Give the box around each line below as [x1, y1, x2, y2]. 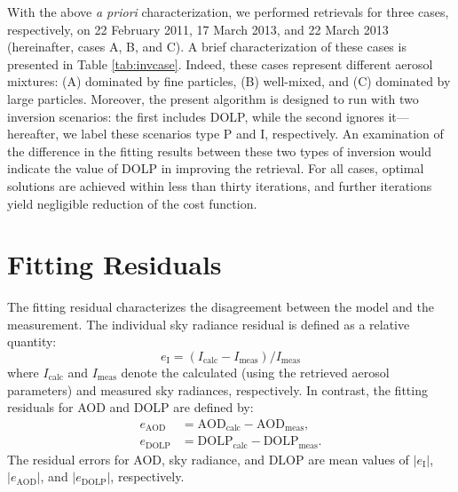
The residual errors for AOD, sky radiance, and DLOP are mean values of [7, 449, 409, 468]
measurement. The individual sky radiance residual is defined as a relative [7, 314, 410, 333]
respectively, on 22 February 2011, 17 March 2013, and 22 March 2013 [7, 20, 389, 38]
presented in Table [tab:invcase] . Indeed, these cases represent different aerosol [7, 54, 433, 73]
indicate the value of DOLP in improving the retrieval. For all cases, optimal [7, 159, 424, 178]
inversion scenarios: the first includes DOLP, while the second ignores [7, 107, 384, 125]
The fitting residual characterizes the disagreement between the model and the [7, 298, 435, 316]
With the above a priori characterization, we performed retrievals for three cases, [7, 3, 449, 20]
